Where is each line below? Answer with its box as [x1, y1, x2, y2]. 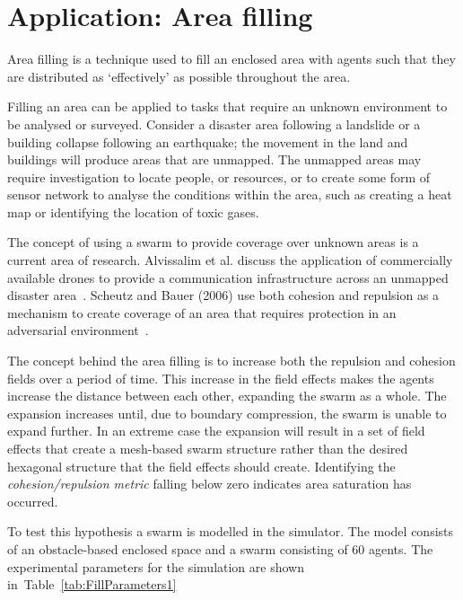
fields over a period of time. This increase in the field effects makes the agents [7, 368, 434, 387]
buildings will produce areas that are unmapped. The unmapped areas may [7, 150, 422, 169]
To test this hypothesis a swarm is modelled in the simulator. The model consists [7, 522, 454, 541]
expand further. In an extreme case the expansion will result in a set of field [7, 421, 425, 440]
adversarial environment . [7, 321, 149, 340]
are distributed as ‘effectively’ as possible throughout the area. [7, 66, 351, 85]
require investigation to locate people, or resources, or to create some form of [7, 167, 431, 186]
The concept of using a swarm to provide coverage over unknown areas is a [7, 233, 419, 251]
